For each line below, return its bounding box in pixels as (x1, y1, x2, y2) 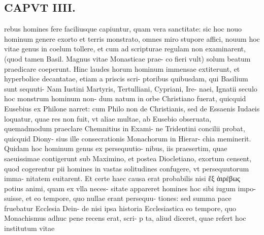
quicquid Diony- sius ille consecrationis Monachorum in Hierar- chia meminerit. (4, 133, 251, 143)
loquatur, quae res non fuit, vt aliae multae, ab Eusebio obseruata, (4, 113, 212, 124)
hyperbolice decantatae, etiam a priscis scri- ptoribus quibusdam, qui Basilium (4, 73, 248, 84)
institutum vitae (4, 223, 55, 233)
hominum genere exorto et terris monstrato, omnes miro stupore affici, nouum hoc (4, 33, 260, 44)
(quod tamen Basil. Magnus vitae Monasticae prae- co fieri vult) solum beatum (4, 53, 251, 64)
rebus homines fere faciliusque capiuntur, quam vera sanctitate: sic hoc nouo (4, 23, 242, 34)
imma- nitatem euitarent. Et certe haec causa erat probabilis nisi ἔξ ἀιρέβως (4, 173, 240, 184)
